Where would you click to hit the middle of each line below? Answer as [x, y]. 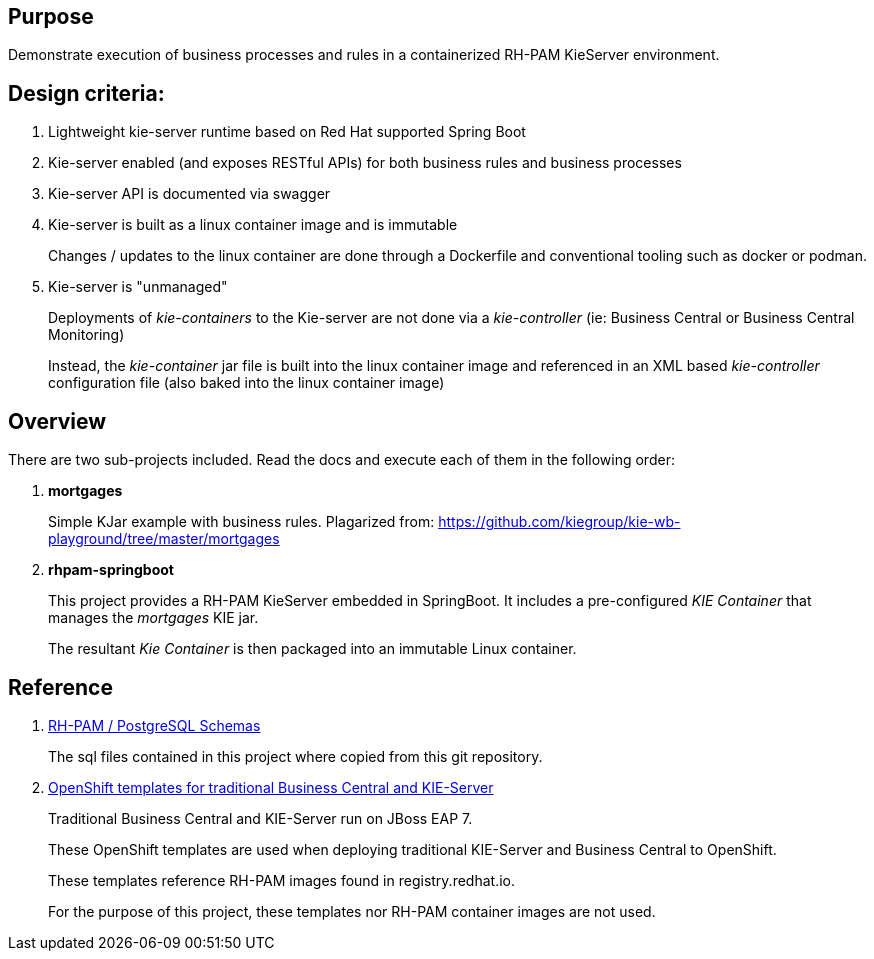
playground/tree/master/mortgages [164, 539]
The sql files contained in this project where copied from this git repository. [295, 756]
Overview [57, 421]
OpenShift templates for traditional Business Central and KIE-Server [271, 787]
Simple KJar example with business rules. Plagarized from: [241, 522]
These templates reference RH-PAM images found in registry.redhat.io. [281, 880]
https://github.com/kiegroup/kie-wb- [559, 522]
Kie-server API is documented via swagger [189, 194]
